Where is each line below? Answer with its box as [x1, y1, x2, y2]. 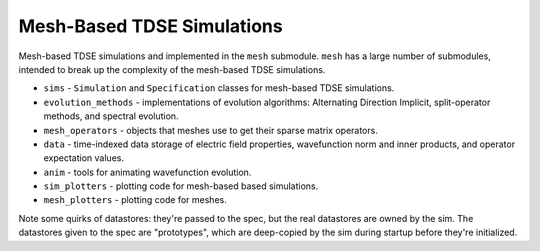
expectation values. [43, 152, 125, 164]
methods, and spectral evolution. [43, 110, 179, 122]
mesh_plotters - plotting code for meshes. [43, 194, 227, 206]
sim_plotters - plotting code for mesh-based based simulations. [43, 180, 319, 192]
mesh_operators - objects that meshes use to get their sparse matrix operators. [43, 124, 379, 136]
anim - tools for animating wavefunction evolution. [43, 166, 252, 178]
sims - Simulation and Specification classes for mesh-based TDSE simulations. [43, 82, 395, 94]
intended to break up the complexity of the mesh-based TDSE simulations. [18, 63, 326, 75]
